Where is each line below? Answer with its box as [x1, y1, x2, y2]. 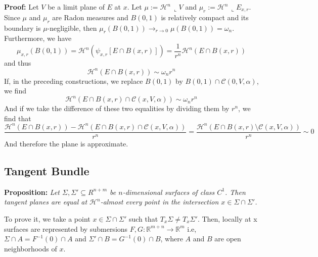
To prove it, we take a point [4, 213, 90, 224]
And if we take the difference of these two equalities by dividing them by [4, 103, 230, 114]
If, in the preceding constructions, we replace [4, 75, 143, 86]
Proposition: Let [4, 186, 60, 197]
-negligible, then [47, 22, 97, 33]
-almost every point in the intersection [100, 196, 219, 207]
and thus [4, 58, 31, 68]
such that [128, 213, 158, 224]
